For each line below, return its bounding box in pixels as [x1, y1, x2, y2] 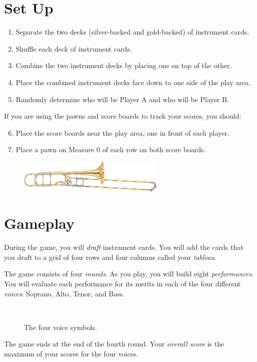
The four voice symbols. [24, 321, 97, 332]
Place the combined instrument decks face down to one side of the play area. [15, 77, 250, 87]
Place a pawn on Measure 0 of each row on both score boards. [15, 144, 206, 155]
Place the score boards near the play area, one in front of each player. [15, 127, 229, 138]
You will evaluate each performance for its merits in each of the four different [4, 278, 241, 289]
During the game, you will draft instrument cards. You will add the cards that [4, 242, 243, 252]
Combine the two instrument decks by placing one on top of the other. [15, 60, 232, 71]
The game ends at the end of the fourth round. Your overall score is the [4, 338, 224, 349]
